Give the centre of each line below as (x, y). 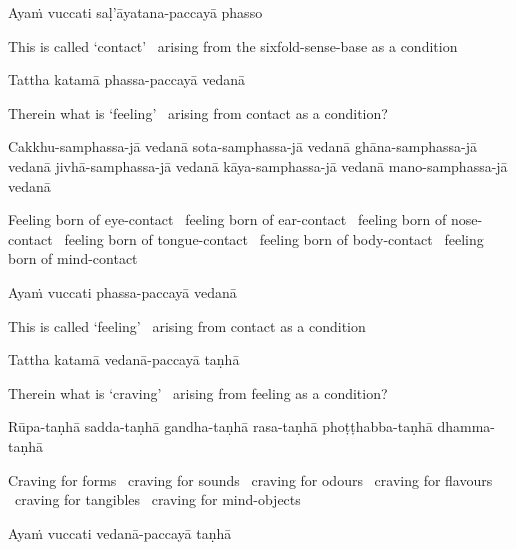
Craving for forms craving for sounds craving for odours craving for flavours (250, 479)
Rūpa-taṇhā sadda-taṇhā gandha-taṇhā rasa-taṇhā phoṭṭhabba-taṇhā (220, 426)
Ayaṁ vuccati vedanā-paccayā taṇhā (120, 532)
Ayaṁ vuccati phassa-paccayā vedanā (122, 291)
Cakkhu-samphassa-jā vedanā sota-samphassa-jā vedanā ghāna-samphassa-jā (242, 146)
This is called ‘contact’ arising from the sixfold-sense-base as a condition (233, 45)
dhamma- (466, 426)
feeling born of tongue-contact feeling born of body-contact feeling (274, 238)
